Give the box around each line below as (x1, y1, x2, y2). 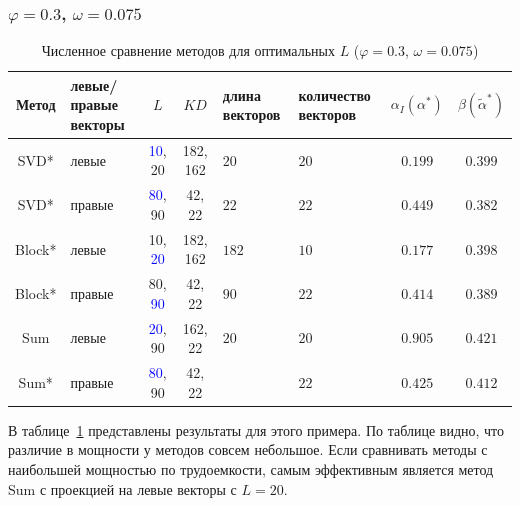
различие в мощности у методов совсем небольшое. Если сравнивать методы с (8, 439, 488, 460)
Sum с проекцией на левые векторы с (8, 478, 237, 499)
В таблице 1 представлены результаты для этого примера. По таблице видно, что (8, 419, 505, 440)
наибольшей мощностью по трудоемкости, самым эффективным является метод (8, 458, 494, 479)
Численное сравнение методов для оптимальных (41, 40, 335, 61)
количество (298, 84, 371, 105)
